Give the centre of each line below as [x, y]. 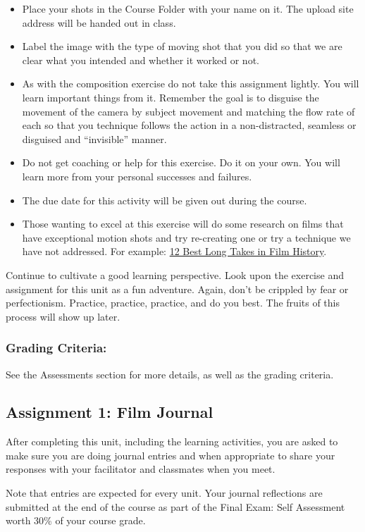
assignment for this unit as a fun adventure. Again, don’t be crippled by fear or [177, 289]
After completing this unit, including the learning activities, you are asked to [172, 441]
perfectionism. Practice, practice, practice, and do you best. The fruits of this [173, 303]
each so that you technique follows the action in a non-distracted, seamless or [189, 125]
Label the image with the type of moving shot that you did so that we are [182, 46]
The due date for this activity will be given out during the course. [165, 200]
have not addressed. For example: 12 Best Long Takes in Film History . [174, 251]
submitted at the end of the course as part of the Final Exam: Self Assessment [175, 506]
